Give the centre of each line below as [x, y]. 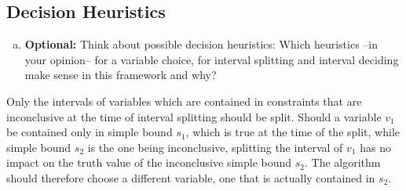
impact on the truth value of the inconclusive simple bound [149, 162]
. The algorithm [342, 162]
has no [375, 147]
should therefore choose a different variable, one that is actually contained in [191, 177]
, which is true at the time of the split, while [293, 132]
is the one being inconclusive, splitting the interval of [215, 147]
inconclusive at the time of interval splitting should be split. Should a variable [194, 116]
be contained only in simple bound [90, 132]
